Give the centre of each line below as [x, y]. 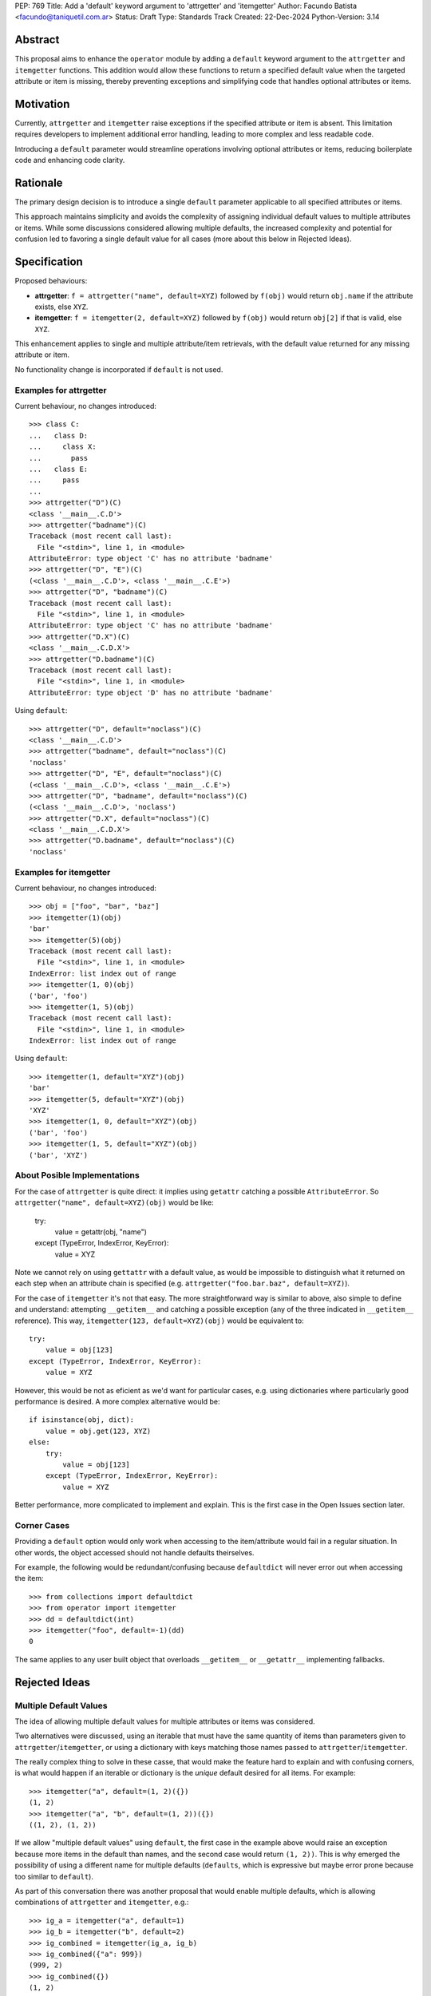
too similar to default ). [54, 1876]
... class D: [59, 436]
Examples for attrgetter [61, 390]
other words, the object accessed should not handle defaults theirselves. [134, 1552]
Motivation [42, 104]
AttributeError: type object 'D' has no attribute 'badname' [151, 692]
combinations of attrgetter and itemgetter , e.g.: [102, 1902]
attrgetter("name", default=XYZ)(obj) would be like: [115, 1202]
